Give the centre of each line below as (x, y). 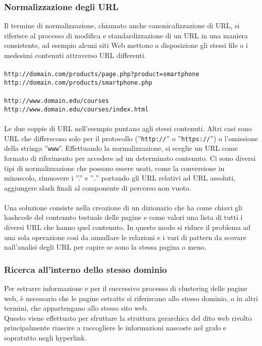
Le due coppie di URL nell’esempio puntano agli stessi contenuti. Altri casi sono (128, 128)
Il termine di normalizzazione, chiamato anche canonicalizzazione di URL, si (122, 25)
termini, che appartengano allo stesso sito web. (76, 308)
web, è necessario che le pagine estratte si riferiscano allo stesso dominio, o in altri (131, 298)
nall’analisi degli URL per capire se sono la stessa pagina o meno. (105, 247)
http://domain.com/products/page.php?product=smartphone (102, 74)
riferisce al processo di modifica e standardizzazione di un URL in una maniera (126, 35)
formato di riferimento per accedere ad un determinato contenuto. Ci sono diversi (130, 158)
